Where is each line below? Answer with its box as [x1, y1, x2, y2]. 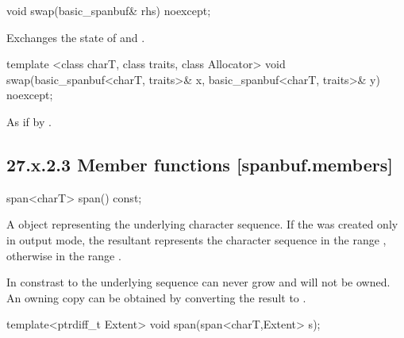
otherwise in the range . [6, 247, 121, 263]
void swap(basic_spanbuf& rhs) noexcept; [6, 2, 211, 18]
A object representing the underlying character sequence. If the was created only [6, 216, 398, 232]
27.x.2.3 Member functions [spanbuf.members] [6, 152, 393, 176]
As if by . [6, 113, 52, 129]
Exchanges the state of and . [6, 29, 145, 45]
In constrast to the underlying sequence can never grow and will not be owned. [6, 274, 391, 290]
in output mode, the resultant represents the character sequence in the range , [6, 231, 387, 248]
